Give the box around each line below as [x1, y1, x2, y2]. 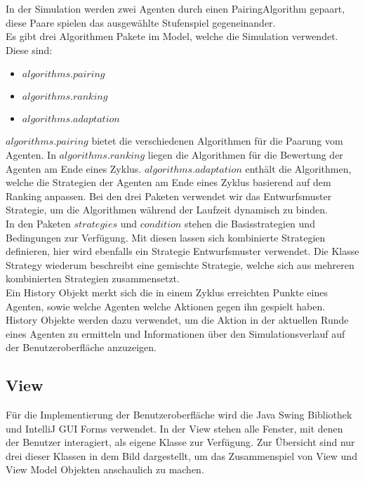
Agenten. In [6, 147, 56, 162]
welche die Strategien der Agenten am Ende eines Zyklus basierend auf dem [6, 175, 331, 190]
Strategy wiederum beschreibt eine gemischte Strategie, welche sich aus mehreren [6, 257, 354, 272]
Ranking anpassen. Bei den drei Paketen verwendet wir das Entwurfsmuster [6, 188, 332, 203]
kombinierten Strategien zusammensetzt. [6, 271, 180, 286]
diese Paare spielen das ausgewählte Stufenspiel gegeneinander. [6, 15, 276, 29]
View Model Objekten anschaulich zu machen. [6, 462, 204, 477]
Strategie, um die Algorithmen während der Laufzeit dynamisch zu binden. [6, 202, 328, 217]
